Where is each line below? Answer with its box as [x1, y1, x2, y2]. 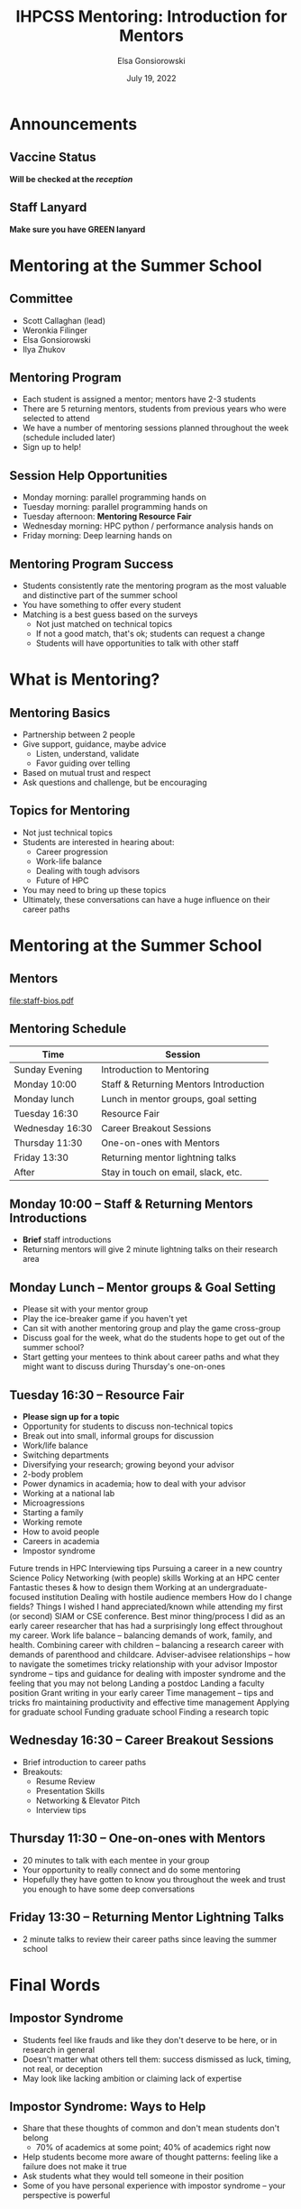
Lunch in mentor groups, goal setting [100, 1092, 257, 1105]
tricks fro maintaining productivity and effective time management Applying [9, 1698, 290, 1708]
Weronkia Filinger [22, 325, 88, 336]
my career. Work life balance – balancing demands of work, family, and [9, 1630, 273, 1641]
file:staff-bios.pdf [9, 995, 75, 1006]
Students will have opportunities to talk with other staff [35, 638, 240, 649]
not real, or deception [22, 2063, 104, 2074]
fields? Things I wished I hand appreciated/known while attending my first [9, 1601, 284, 1612]
